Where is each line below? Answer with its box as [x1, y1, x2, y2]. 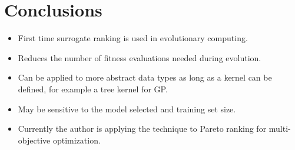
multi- [269, 122, 291, 135]
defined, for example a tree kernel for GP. [18, 82, 168, 95]
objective [18, 134, 51, 146]
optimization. [52, 134, 101, 146]
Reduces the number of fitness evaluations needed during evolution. [18, 51, 261, 64]
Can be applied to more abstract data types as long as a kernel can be [18, 71, 272, 84]
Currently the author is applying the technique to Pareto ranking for [18, 122, 267, 135]
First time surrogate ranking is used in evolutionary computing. [18, 32, 248, 44]
